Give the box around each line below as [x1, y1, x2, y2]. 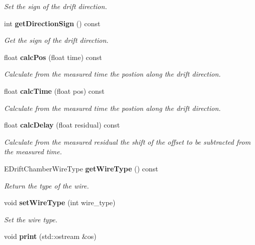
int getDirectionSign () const [4, 18, 101, 28]
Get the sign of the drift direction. [4, 35, 109, 45]
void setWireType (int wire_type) [4, 197, 116, 208]
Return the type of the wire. [4, 180, 89, 191]
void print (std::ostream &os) [4, 231, 97, 241]
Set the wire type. [4, 214, 58, 224]
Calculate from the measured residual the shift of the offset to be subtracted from [4, 136, 251, 147]
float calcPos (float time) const [4, 51, 102, 62]
